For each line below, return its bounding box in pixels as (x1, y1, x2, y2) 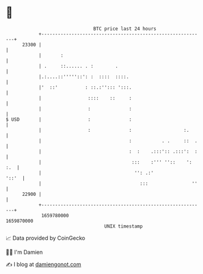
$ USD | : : (6, 116, 132, 123)
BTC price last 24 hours (93, 26, 157, 32)
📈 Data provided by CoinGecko (6, 234, 86, 242)
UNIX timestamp (104, 223, 143, 229)
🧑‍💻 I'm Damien (6, 248, 43, 256)
